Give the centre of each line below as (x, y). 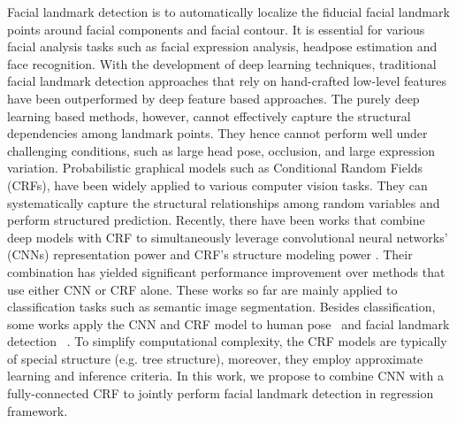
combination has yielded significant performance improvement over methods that (226, 271)
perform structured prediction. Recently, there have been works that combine (216, 220)
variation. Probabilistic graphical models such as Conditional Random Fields (215, 168)
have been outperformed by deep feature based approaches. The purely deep (213, 98)
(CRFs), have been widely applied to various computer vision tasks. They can (217, 185)
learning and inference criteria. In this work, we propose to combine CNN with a (225, 376)
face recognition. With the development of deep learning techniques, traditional (222, 63)
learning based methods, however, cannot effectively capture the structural (209, 115)
